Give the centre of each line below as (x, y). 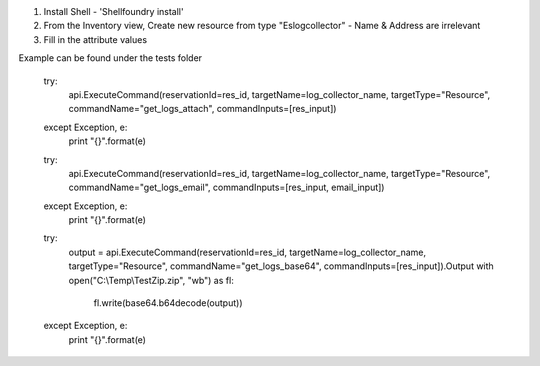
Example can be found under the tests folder (110, 58)
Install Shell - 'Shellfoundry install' (113, 11)
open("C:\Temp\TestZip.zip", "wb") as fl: (151, 280)
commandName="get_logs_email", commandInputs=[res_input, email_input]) (226, 187)
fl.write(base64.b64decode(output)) (168, 303)
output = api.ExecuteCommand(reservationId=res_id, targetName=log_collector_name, (247, 252)
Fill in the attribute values (95, 39)
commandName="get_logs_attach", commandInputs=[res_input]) (202, 109)
